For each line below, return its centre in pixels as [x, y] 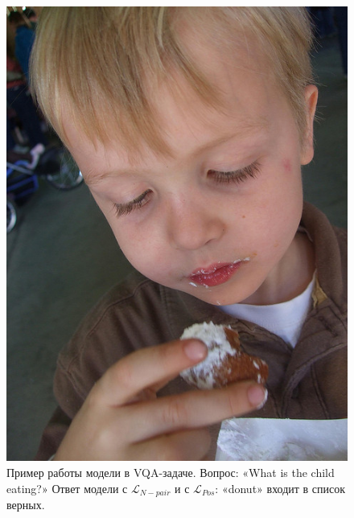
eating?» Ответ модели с [67, 488]
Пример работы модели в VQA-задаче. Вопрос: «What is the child [171, 472]
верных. [26, 504]
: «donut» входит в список [280, 488]
